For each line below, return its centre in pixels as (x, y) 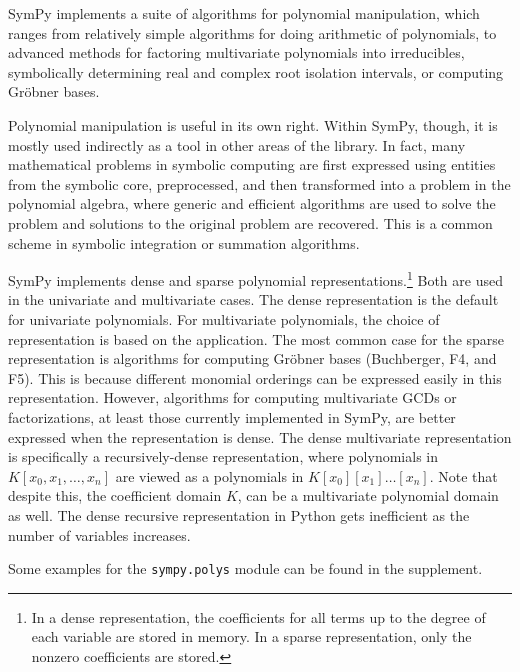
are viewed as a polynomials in (209, 475)
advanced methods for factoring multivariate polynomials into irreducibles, (236, 52)
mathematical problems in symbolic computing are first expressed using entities (252, 164)
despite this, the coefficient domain (115, 495)
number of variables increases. (99, 534)
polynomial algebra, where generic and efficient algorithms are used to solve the (252, 203)
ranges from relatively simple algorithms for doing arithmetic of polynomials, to (252, 32)
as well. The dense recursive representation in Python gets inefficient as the (239, 514)
